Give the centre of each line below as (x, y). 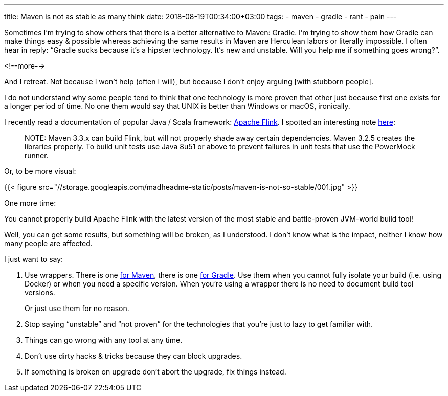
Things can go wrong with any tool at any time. (104, 340)
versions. (40, 292)
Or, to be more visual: (40, 171)
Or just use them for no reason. (77, 308)
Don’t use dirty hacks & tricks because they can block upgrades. (133, 356)
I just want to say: (34, 259)
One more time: (30, 203)
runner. (37, 155)
